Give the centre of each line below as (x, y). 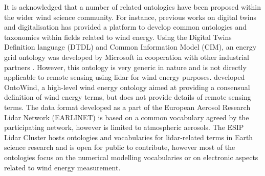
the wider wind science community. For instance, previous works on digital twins (130, 17)
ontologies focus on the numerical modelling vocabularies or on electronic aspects (131, 157)
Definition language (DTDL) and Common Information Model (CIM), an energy (130, 47)
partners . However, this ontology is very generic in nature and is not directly (125, 67)
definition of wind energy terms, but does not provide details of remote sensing (128, 97)
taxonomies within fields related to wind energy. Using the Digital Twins (118, 37)
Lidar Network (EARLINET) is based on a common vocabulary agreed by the (127, 117)
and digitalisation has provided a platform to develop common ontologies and (126, 27)
